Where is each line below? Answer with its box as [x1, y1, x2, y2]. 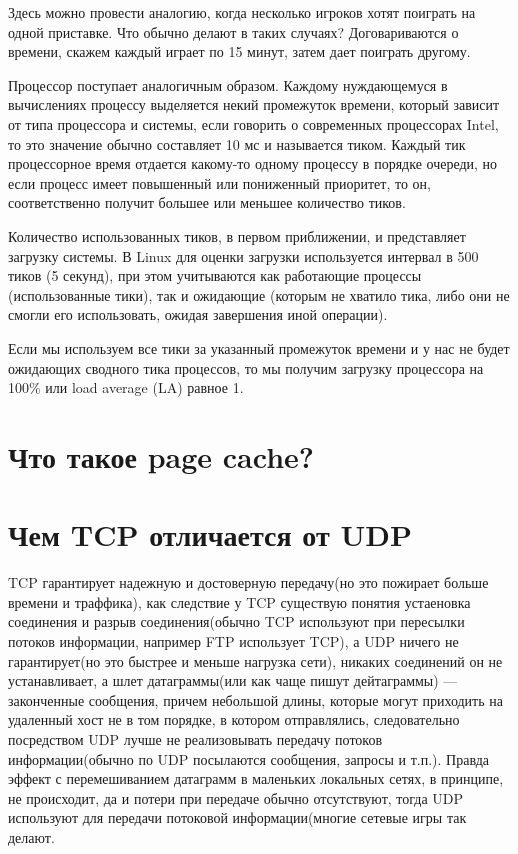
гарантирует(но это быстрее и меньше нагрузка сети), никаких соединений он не [8, 650, 503, 671]
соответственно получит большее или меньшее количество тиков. [8, 192, 406, 213]
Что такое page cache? [8, 435, 315, 476]
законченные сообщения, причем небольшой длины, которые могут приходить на [8, 689, 503, 710]
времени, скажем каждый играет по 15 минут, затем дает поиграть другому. [8, 41, 471, 62]
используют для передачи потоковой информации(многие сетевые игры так [8, 807, 467, 828]
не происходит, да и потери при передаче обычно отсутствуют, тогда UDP [8, 787, 464, 808]
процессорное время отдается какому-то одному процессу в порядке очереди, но [8, 153, 498, 174]
